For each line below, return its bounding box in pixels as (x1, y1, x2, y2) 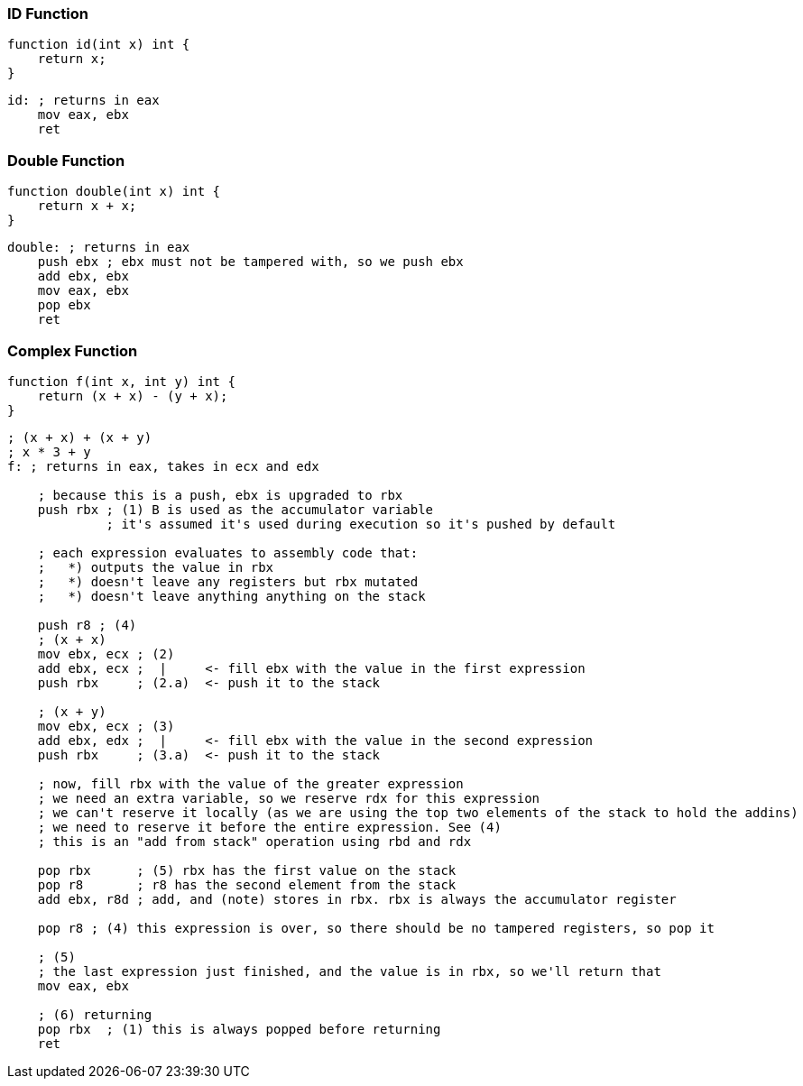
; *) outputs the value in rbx (37, 559, 274, 575)
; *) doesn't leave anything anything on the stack (37, 588, 426, 603)
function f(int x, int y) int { (7, 373, 235, 389)
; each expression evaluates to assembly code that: (37, 545, 419, 560)
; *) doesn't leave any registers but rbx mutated (37, 574, 419, 589)
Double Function (7, 151, 125, 170)
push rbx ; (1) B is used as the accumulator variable (37, 502, 434, 517)
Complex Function (7, 341, 138, 360)
